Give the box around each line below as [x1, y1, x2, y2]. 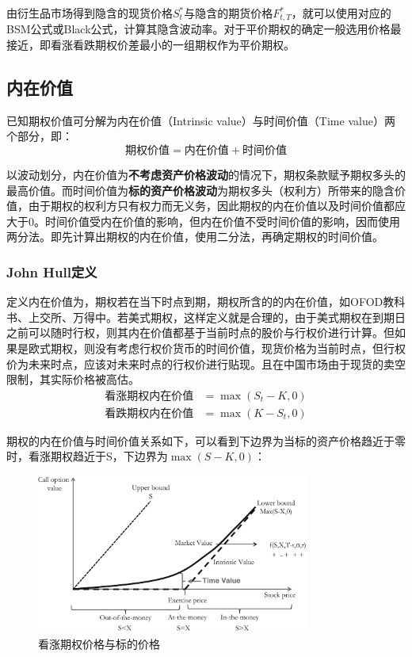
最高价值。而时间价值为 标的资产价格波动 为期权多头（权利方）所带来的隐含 [6, 181, 395, 198]
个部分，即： [6, 128, 73, 144]
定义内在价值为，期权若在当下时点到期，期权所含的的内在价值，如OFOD [6, 293, 383, 310]
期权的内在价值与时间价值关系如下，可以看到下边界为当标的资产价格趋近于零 [6, 432, 406, 449]
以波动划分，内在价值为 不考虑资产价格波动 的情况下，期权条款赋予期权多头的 [6, 166, 406, 183]
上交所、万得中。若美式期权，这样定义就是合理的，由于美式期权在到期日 [28, 308, 406, 325]
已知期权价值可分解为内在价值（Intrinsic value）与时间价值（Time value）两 [6, 112, 395, 128]
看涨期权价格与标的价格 [38, 636, 160, 652]
